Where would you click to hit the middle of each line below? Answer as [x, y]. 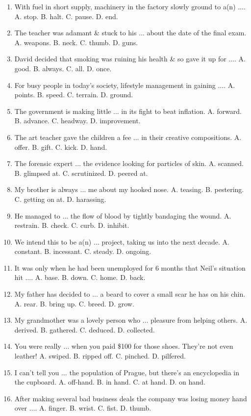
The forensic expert [44, 163]
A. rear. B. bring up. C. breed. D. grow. [74, 303]
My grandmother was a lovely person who [77, 320]
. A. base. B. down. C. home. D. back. [88, 277]
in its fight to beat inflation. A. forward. [181, 111]
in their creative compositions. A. [191, 137]
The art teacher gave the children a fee [73, 137]
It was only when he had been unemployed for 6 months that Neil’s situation [130, 267]
